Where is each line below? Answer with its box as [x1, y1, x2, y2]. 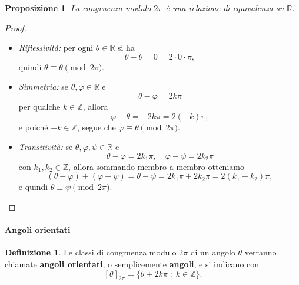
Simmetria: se [18, 80, 69, 93]
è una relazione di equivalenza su [165, 2, 284, 14]
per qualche [18, 100, 61, 112]
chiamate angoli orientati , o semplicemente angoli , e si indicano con [5, 257, 260, 270]
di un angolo [190, 246, 235, 258]
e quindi [18, 181, 48, 193]
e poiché [18, 120, 48, 133]
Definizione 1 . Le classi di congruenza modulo [5, 246, 177, 258]
